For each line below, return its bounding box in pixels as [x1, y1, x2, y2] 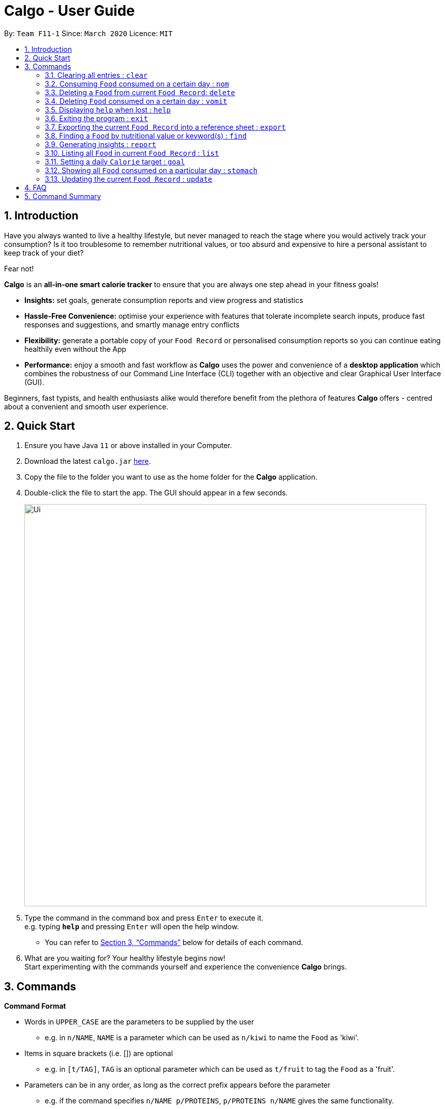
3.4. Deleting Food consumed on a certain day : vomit [45, 96, 227, 105]
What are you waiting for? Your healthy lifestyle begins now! [24, 954, 226, 963]
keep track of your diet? [4, 248, 84, 257]
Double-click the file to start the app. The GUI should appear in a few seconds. [24, 488, 288, 497]
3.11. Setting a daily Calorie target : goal [45, 157, 185, 166]
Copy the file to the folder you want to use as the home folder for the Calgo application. [24, 473, 317, 482]
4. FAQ [24, 183, 47, 192]
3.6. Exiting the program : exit [45, 114, 148, 123]
